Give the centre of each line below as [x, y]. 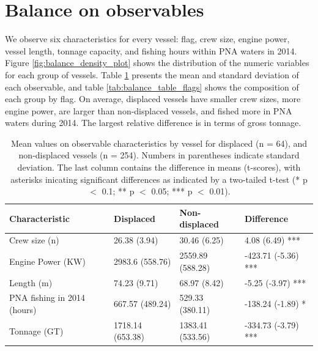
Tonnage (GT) [36, 331]
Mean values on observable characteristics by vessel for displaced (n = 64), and [159, 143]
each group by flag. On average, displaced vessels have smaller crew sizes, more [153, 99]
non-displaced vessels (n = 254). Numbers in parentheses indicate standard [159, 155]
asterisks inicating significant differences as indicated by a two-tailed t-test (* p [159, 179]
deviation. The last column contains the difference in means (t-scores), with [159, 167]
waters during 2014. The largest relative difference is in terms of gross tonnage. [153, 123]
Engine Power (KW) [47, 261]
